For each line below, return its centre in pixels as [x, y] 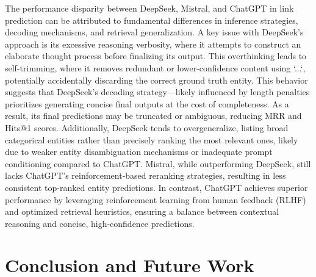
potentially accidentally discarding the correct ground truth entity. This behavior [156, 80]
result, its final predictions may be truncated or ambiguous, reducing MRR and [153, 116]
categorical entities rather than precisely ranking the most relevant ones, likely [152, 139]
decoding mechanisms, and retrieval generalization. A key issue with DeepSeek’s [154, 32]
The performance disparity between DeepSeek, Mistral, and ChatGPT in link [149, 8]
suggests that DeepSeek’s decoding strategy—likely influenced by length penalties [157, 92]
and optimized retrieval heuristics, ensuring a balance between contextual [142, 211]
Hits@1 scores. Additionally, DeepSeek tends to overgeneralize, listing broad [147, 127]
